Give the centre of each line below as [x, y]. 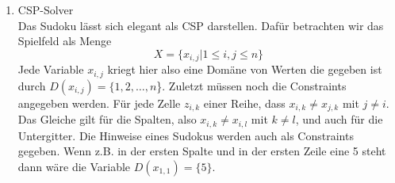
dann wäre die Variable [74, 166]
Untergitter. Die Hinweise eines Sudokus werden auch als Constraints [186, 135]
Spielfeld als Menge [65, 41]
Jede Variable [51, 69]
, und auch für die [339, 119]
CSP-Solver [46, 10]
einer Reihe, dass [244, 103]
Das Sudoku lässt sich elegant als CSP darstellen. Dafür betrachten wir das [201, 25]
